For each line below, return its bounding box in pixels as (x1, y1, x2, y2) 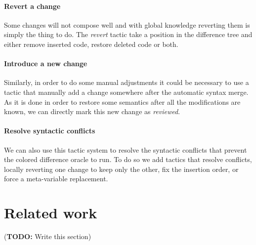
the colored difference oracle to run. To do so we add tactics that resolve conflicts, (4, 154, 252, 164)
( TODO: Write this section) (4, 231, 91, 242)
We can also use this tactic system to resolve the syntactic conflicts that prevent (4, 144, 247, 155)
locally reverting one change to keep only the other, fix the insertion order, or (4, 163, 239, 174)
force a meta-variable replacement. (4, 173, 108, 184)
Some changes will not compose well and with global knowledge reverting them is (4, 19, 250, 30)
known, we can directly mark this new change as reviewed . (4, 106, 180, 117)
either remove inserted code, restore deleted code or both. (4, 39, 178, 49)
